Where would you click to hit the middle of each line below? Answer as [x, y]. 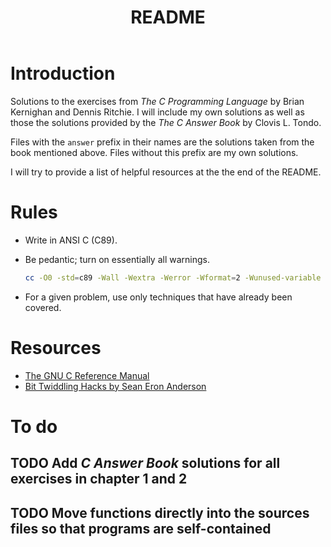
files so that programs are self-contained [141, 528]
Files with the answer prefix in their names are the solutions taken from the [162, 142]
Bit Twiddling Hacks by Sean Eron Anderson [115, 386]
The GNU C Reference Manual [87, 375]
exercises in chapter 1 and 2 [99, 479]
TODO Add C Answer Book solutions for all [145, 463]
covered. [43, 307]
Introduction [63, 73]
